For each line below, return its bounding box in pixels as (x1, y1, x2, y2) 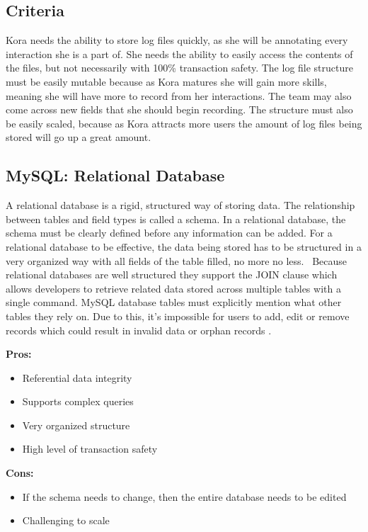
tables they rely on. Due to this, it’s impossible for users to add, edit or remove (6, 308, 350, 323)
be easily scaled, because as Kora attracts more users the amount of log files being (6, 115, 362, 130)
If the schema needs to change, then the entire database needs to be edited (22, 489, 347, 504)
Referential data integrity (22, 370, 132, 385)
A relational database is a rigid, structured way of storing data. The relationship (6, 198, 355, 213)
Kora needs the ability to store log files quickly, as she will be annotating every (6, 33, 348, 47)
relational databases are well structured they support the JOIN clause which (6, 267, 338, 282)
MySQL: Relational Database (6, 164, 225, 186)
